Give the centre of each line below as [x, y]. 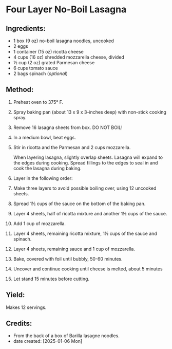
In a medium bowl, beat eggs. [44, 137]
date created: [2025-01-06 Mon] [48, 341]
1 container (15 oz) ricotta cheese [49, 52]
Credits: [19, 324]
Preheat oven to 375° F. [38, 102]
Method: [20, 90]
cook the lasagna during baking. [47, 168]
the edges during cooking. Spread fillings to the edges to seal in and [85, 162]
